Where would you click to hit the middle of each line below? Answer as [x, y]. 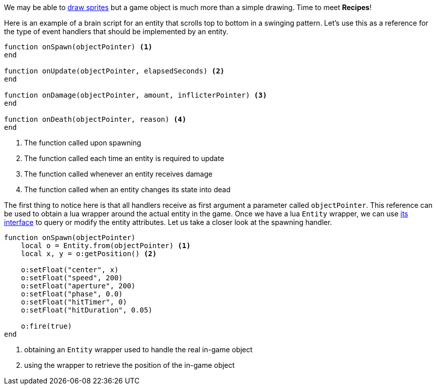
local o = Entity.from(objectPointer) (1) [106, 246]
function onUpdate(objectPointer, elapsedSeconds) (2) [114, 71]
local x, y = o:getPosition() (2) [89, 254]
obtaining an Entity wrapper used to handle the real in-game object [139, 349]
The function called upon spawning [83, 143]
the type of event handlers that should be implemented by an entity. [116, 31]
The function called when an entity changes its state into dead [127, 189]
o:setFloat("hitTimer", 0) [74, 302]
